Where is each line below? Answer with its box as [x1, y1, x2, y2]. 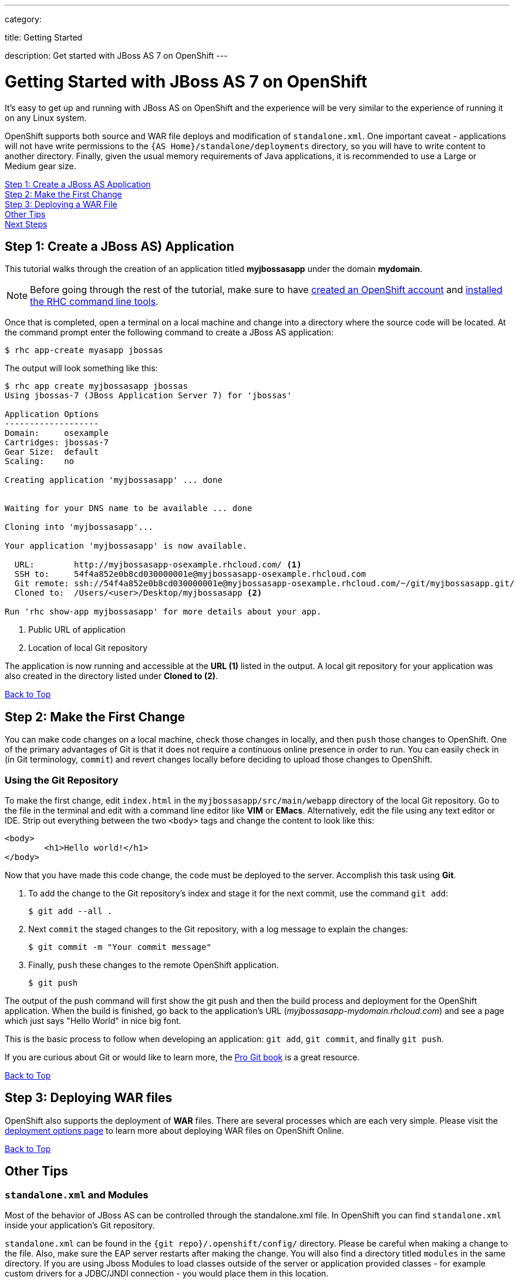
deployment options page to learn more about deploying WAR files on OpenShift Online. [5, 1125, 344, 1136]
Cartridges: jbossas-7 [5, 438, 109, 448]
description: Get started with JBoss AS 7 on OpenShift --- [5, 51, 228, 61]
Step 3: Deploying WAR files [5, 1090, 173, 1106]
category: [5, 14, 42, 24]
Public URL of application [28, 624, 126, 635]
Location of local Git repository [28, 643, 147, 653]
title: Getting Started [5, 32, 83, 42]
